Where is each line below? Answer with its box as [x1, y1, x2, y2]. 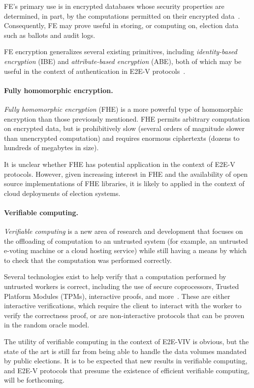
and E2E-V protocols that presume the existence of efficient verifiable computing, [4, 365, 250, 375]
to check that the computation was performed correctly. [4, 255, 172, 265]
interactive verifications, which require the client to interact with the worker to [4, 300, 242, 311]
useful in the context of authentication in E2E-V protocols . [4, 65, 186, 76]
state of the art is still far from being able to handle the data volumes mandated [4, 346, 247, 356]
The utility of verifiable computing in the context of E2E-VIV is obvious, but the [4, 336, 249, 347]
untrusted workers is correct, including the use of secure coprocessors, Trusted [4, 281, 239, 291]
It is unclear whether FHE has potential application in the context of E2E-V [4, 159, 235, 169]
